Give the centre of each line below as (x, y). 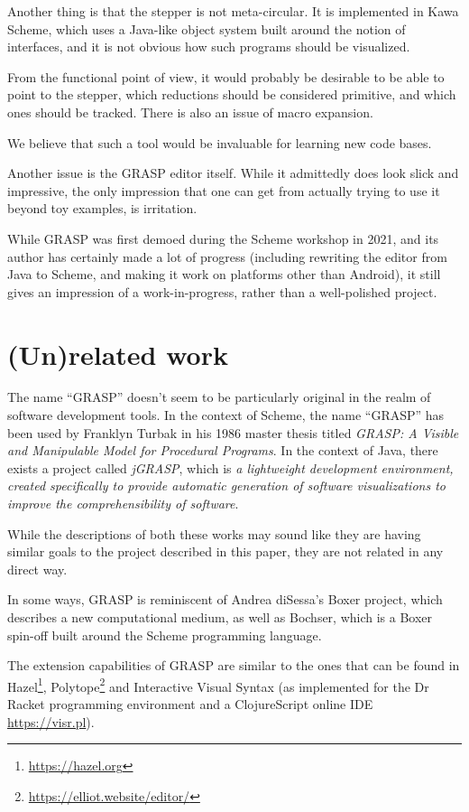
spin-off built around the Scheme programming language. (165, 635)
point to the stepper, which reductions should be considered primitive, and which (232, 94)
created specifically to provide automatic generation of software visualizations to (226, 485)
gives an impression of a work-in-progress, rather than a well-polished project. (222, 291)
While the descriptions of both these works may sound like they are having (214, 533)
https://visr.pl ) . (51, 721)
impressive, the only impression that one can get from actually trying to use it (224, 190)
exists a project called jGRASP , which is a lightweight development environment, (230, 467)
